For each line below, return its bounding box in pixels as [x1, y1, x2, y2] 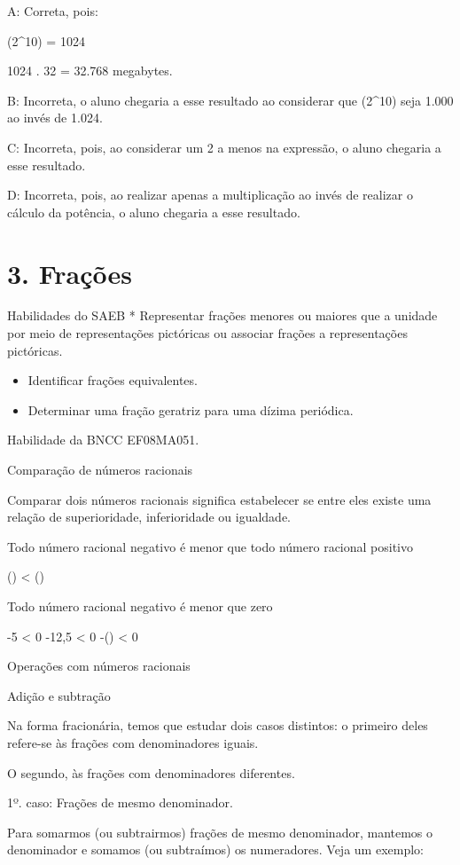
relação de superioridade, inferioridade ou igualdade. [7, 507, 291, 526]
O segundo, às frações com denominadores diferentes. [7, 763, 295, 782]
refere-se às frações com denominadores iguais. [7, 733, 259, 751]
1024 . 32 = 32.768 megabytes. [7, 61, 173, 80]
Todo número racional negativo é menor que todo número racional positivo [7, 537, 414, 555]
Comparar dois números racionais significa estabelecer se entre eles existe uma [7, 490, 432, 508]
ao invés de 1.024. [7, 108, 103, 127]
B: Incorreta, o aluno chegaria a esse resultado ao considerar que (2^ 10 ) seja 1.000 [7, 90, 454, 109]
